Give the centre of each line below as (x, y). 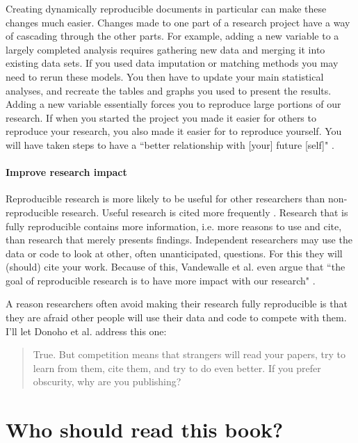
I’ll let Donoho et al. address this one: (86, 331)
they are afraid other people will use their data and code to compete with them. (176, 317)
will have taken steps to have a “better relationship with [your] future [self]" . (170, 144)
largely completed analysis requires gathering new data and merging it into (165, 49)
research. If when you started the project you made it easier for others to (161, 117)
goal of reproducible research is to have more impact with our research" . (161, 280)
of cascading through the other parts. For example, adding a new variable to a (172, 36)
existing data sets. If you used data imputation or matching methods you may (172, 63)
